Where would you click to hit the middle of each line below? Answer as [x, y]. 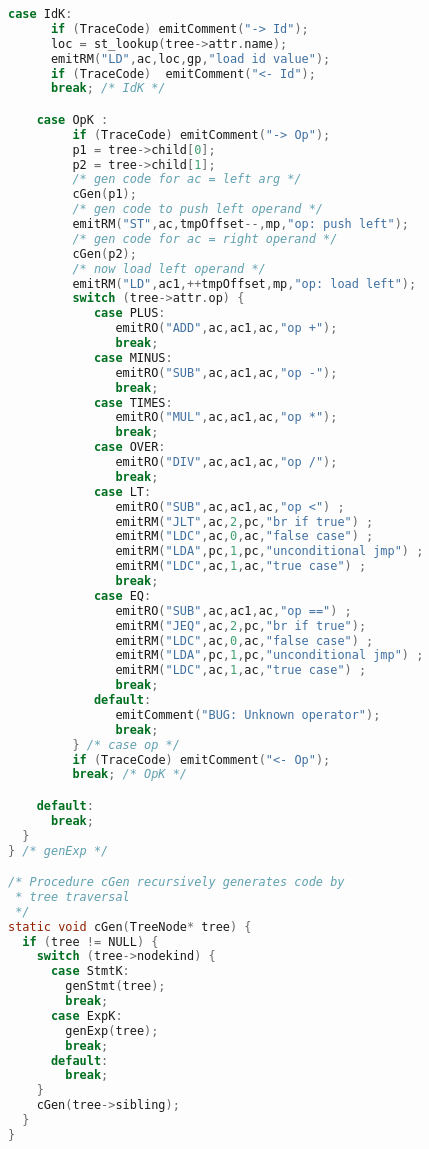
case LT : [122, 491]
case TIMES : [133, 402]
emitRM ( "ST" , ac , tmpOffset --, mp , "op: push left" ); [241, 224]
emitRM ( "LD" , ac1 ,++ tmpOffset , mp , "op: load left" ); [244, 283]
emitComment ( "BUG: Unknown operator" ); [248, 714]
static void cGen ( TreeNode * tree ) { [130, 926]
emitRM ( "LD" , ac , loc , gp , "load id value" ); [190, 58]
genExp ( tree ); [112, 1030]
